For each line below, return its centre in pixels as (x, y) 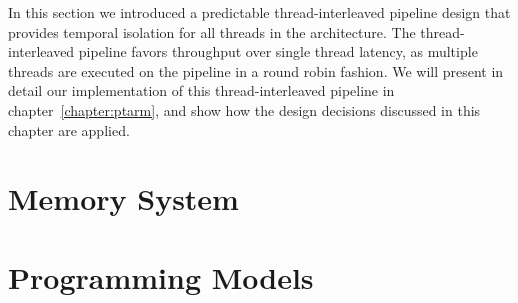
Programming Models (161, 276)
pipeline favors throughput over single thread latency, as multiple (278, 51)
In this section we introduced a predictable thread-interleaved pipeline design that (259, 12)
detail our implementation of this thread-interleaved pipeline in (201, 90)
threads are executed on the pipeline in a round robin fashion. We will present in (256, 70)
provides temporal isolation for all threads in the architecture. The (212, 31)
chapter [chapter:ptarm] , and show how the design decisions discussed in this (244, 109)
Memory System (123, 198)
